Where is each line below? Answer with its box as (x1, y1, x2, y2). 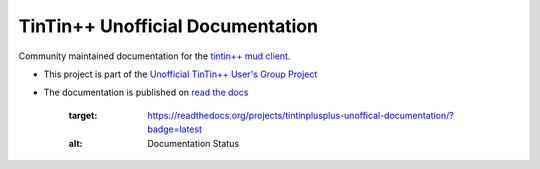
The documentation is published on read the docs (43, 86, 249, 99)
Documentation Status (147, 137, 240, 149)
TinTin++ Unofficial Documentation (18, 15, 319, 37)
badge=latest (147, 123, 202, 135)
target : (68, 109, 98, 121)
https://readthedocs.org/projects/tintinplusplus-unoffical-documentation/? (147, 109, 454, 121)
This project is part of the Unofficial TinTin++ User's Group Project (43, 68, 318, 80)
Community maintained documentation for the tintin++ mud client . (18, 50, 291, 62)
